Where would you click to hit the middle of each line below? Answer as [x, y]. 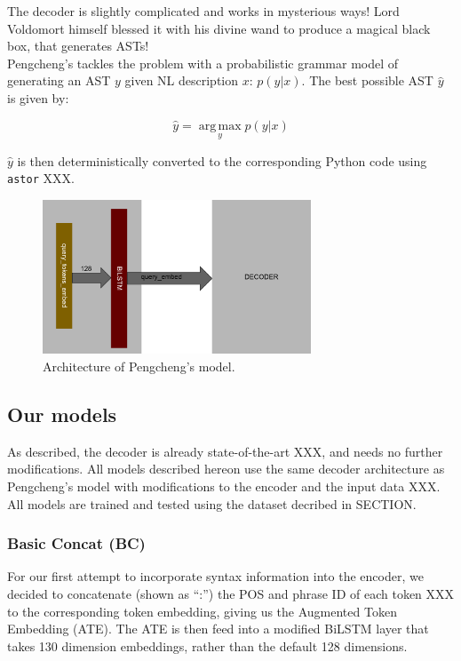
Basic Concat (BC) [76, 543]
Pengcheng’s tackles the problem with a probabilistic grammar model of [203, 63]
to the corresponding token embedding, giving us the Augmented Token [202, 611]
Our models [62, 414]
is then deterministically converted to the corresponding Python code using [222, 160]
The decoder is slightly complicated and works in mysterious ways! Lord [203, 11]
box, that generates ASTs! [78, 46]
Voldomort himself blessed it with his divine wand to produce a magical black [219, 28]
